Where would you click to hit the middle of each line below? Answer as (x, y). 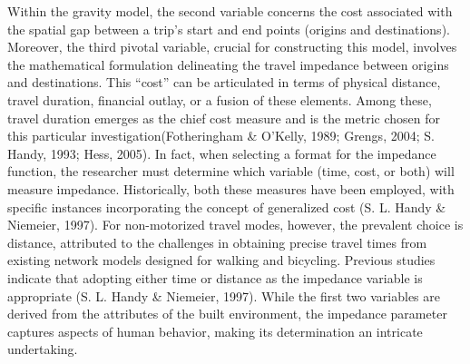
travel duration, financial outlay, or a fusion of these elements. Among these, (220, 99)
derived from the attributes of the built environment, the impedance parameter (227, 314)
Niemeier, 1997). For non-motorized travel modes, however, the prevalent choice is (235, 225)
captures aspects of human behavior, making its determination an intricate (215, 331)
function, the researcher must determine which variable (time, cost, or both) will (231, 171)
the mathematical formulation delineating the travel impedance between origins (228, 64)
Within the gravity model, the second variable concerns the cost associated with (230, 11)
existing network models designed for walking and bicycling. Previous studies (221, 260)
